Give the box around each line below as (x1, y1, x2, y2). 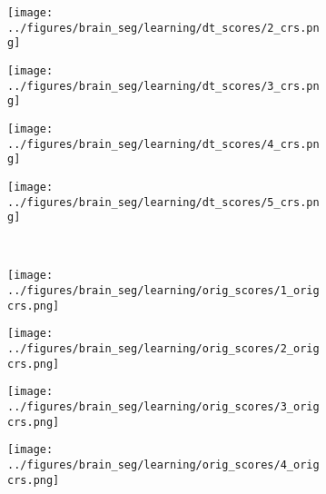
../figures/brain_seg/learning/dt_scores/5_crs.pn (7, 195, 320, 209)
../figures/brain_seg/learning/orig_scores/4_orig (7, 459, 320, 472)
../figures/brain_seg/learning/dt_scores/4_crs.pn (7, 137, 320, 151)
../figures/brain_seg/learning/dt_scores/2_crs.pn (7, 21, 320, 35)
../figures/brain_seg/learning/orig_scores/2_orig (7, 342, 320, 356)
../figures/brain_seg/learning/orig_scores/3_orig (7, 400, 320, 414)
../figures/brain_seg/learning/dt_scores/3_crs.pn (7, 79, 320, 93)
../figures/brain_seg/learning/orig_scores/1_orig (7, 284, 320, 298)
